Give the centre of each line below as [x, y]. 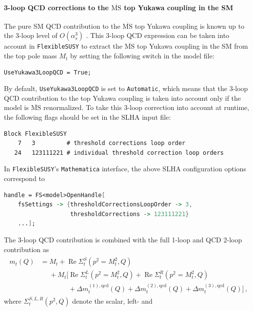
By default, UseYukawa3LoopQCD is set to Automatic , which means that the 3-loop [126, 88]
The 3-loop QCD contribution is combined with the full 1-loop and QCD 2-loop [123, 240]
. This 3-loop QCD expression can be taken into [158, 35]
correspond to [24, 178]
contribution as [27, 249]
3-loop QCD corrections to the [56, 7]
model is [17, 107]
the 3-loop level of [31, 35]
